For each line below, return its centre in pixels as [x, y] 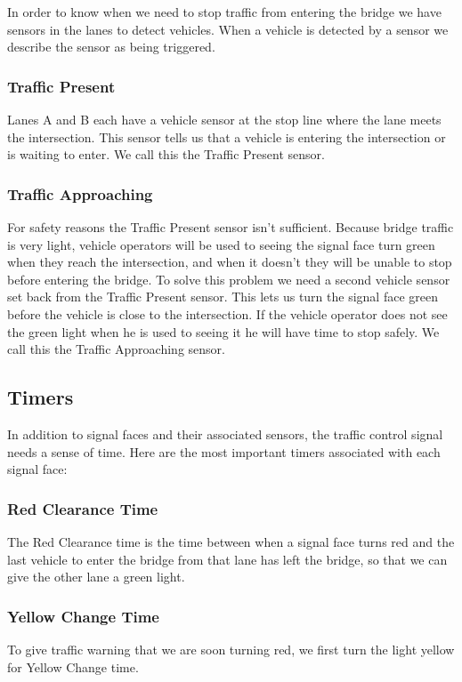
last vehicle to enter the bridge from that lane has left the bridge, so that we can [227, 559]
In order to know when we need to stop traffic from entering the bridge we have [224, 12]
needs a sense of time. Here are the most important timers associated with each [224, 451]
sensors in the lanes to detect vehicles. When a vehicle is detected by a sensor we [228, 29]
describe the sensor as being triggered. [111, 47]
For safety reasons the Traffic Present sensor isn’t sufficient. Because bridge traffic [231, 227]
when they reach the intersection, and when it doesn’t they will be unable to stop [230, 262]
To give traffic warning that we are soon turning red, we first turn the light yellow [231, 649]
